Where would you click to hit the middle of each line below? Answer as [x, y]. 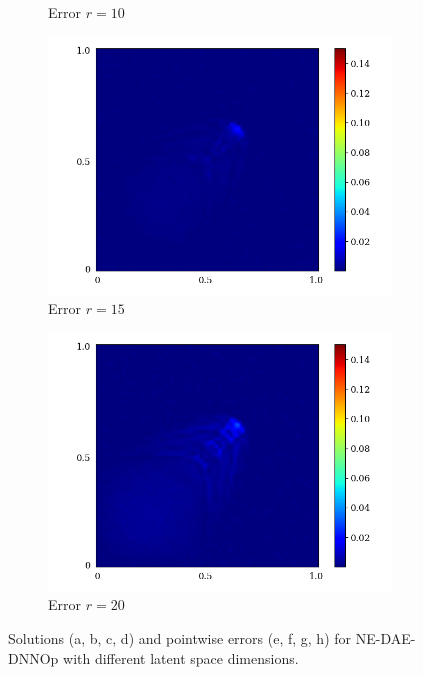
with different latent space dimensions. [181, 657]
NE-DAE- [385, 637]
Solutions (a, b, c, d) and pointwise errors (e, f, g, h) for [180, 637]
